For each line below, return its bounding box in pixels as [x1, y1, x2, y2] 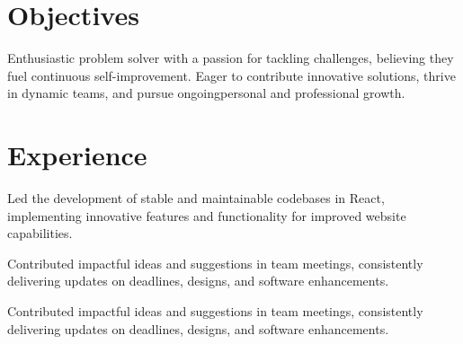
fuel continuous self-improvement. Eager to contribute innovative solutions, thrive [7, 66, 456, 84]
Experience [7, 137, 147, 173]
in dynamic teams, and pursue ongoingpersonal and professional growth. [7, 84, 405, 102]
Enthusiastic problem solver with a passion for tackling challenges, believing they [7, 49, 454, 67]
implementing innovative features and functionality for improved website [7, 206, 406, 225]
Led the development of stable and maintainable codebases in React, [7, 189, 385, 207]
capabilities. [7, 224, 73, 243]
